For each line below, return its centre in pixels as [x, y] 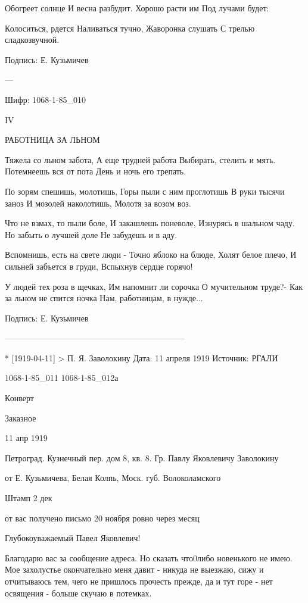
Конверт [19, 398]
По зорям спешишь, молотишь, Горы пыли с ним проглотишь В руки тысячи [145, 191]
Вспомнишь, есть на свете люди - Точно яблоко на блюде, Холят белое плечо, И [151, 254]
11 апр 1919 [26, 438]
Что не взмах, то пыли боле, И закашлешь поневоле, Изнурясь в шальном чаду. [150, 223]
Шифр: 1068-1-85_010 [46, 99]
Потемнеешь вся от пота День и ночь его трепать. [96, 171]
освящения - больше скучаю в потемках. [78, 593]
